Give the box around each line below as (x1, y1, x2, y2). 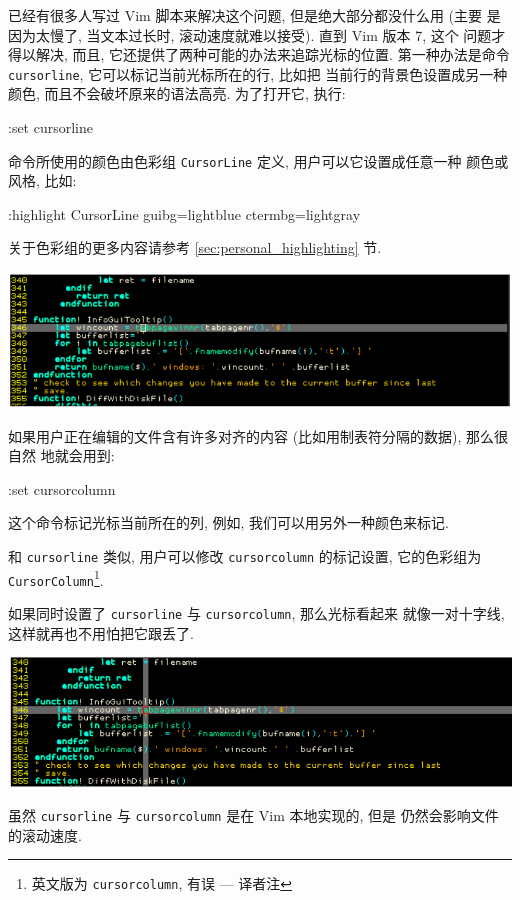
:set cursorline (8, 117, 94, 138)
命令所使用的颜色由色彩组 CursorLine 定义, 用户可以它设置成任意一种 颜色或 (8, 150, 509, 171)
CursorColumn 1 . (8, 566, 104, 590)
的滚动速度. (8, 824, 82, 845)
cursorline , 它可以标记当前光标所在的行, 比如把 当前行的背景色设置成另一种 (8, 63, 508, 84)
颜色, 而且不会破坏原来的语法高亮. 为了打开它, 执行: (8, 83, 346, 104)
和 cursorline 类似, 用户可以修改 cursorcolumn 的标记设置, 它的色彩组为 (8, 545, 482, 566)
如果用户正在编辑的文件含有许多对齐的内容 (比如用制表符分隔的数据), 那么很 (8, 425, 509, 446)
